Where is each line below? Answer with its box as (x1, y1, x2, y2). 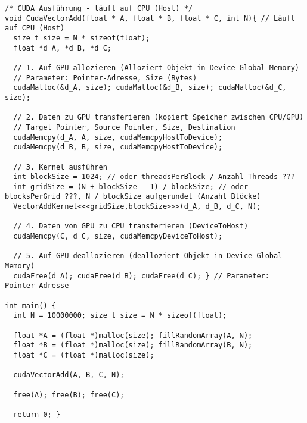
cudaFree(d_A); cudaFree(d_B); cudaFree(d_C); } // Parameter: (13, 271, 269, 280)
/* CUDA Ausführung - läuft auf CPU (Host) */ (5, 4, 193, 12)
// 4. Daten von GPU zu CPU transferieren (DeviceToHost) (13, 222, 249, 231)
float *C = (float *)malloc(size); (13, 350, 154, 359)
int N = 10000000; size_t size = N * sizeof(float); (13, 311, 227, 320)
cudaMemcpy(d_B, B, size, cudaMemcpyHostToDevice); (13, 143, 223, 152)
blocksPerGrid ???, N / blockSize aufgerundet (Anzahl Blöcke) (5, 192, 261, 201)
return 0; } (13, 410, 61, 419)
